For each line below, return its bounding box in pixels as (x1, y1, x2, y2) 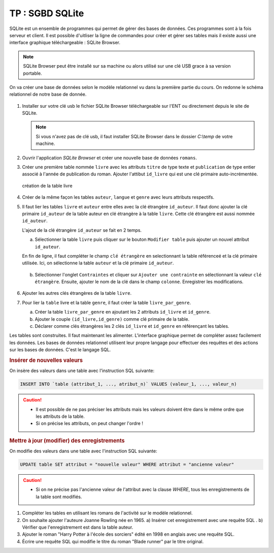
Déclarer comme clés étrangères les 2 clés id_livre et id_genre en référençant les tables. (35, 323, 229, 329)
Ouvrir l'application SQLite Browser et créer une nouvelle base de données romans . (22, 155, 197, 161)
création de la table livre (22, 182, 73, 189)
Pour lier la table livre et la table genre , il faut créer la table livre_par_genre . (22, 299, 191, 305)
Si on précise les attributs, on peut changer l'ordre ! (36, 420, 143, 426)
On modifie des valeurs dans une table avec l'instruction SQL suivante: (9, 448, 157, 454)
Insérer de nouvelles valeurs (9, 357, 83, 363)
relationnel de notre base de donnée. (9, 91, 87, 98)
